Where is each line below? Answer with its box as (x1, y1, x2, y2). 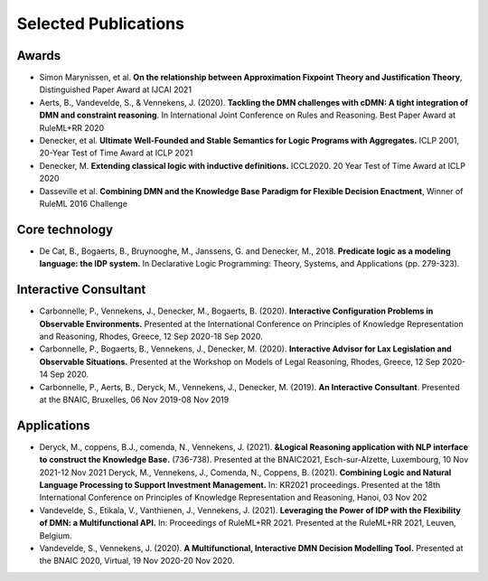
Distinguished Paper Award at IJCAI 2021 (39, 84, 192, 95)
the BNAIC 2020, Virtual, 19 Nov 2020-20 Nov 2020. (39, 556, 235, 567)
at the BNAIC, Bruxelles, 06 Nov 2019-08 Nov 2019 (39, 394, 230, 405)
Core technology (16, 221, 113, 237)
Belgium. (39, 529, 72, 541)
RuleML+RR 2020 (39, 122, 105, 133)
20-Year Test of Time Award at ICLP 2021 (39, 147, 193, 158)
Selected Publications (16, 14, 185, 33)
